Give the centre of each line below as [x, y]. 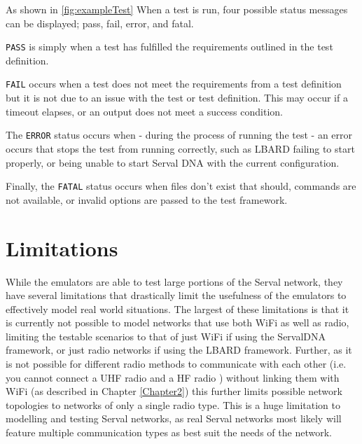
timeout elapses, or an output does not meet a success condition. [144, 111]
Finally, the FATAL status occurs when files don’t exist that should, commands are [181, 186]
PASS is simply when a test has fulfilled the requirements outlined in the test [169, 47]
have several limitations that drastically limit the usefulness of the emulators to [176, 295]
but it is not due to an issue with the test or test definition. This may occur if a [177, 98]
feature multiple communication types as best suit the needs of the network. [169, 432]
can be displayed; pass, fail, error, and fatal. [100, 23]
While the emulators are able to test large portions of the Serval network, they [174, 281]
